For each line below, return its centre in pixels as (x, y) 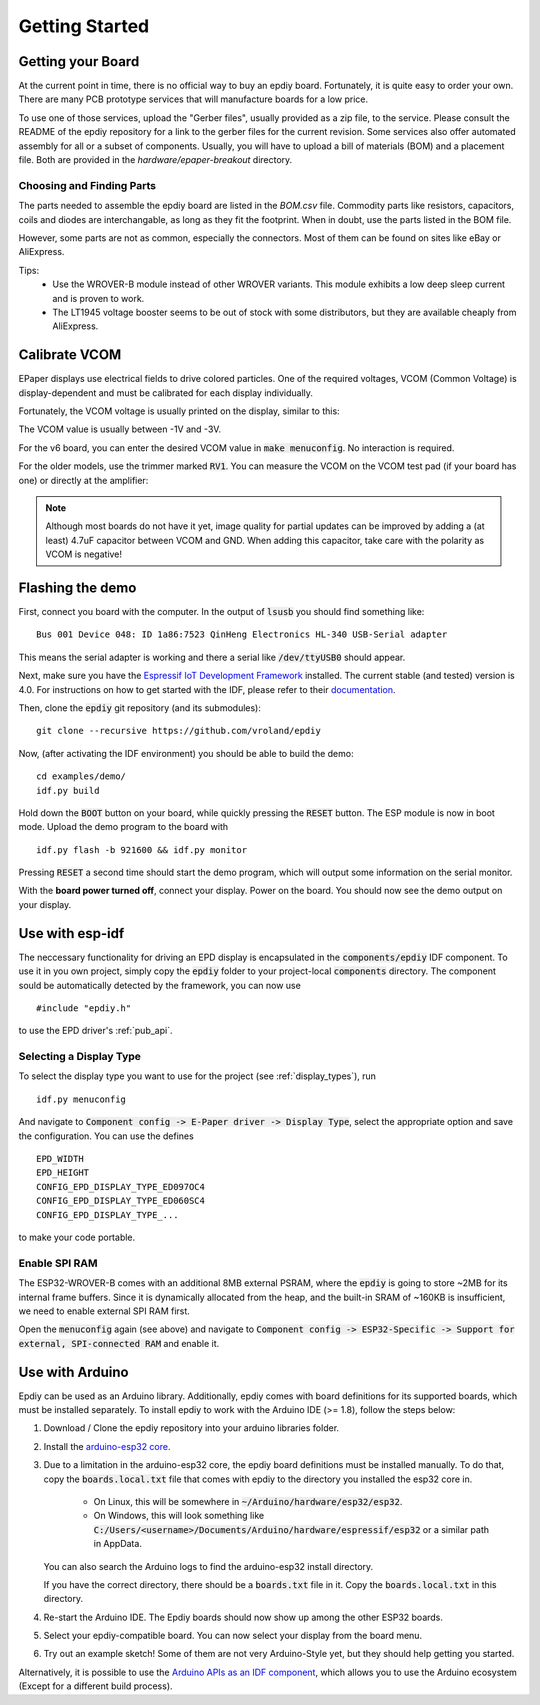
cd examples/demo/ (81, 776)
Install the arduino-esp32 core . (107, 1446)
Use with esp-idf (71, 933)
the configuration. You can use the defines (106, 1136)
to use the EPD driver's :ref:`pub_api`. (95, 1031)
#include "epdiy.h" (84, 1008)
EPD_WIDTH (60, 1159)
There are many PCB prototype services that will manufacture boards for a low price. (193, 99)
